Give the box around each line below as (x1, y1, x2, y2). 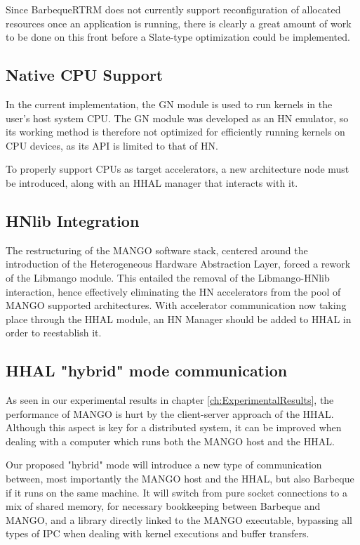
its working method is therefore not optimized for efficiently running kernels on (6, 124, 345, 139)
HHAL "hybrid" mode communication (6, 360, 288, 381)
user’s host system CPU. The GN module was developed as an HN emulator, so (6, 110, 349, 125)
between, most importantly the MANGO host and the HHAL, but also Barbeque (6, 471, 354, 486)
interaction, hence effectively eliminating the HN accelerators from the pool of (6, 284, 341, 298)
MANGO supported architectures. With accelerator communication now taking (6, 298, 347, 313)
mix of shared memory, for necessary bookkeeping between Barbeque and (6, 499, 321, 513)
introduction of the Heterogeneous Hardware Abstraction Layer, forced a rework (6, 256, 351, 271)
